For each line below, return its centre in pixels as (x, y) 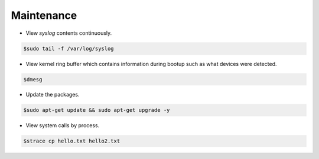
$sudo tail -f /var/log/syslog (69, 48)
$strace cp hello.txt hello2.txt (72, 141)
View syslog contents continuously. (69, 33)
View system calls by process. (63, 125)
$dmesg (33, 79)
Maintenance (44, 15)
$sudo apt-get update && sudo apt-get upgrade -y (97, 110)
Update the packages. (53, 95)
